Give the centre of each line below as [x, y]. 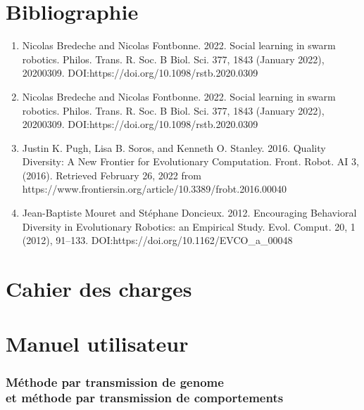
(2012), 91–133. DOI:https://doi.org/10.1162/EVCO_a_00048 [157, 240]
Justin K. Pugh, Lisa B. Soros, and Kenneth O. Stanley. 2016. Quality [174, 147]
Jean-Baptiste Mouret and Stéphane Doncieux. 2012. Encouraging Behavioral [189, 213]
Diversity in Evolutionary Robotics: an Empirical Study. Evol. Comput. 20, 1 [189, 226]
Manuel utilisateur [97, 344]
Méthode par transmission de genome [115, 382]
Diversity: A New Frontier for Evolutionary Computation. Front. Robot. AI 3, [190, 161]
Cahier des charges [99, 289]
